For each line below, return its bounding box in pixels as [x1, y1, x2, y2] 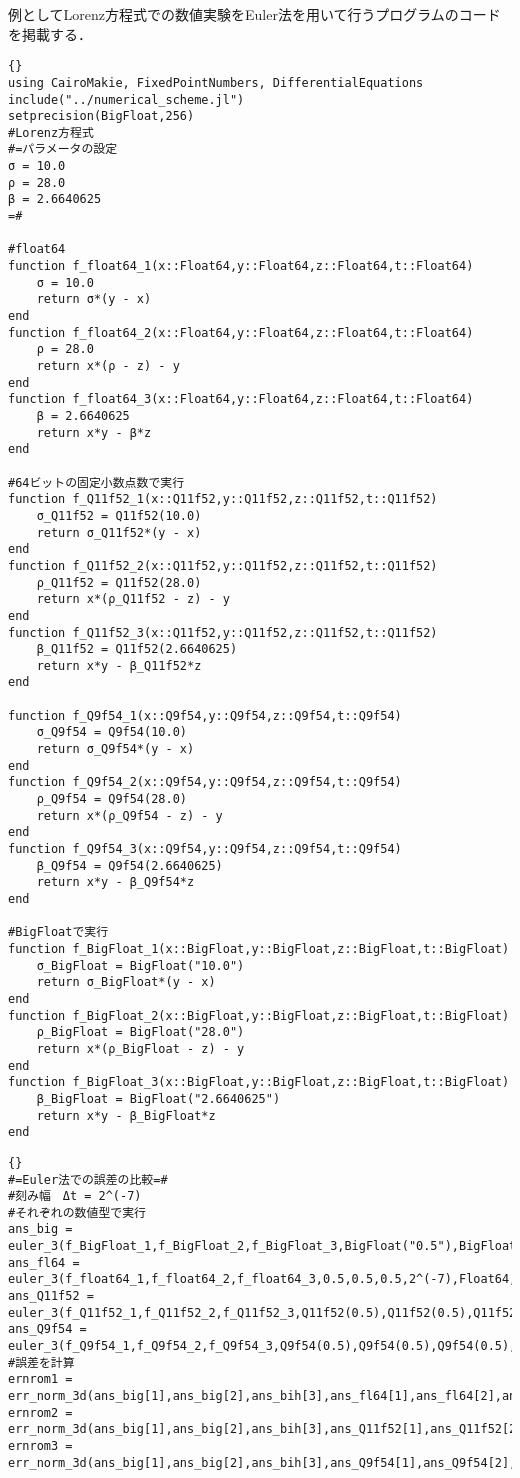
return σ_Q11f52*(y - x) [36, 525, 202, 540]
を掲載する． [8, 23, 92, 44]
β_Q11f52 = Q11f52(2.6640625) [36, 642, 238, 657]
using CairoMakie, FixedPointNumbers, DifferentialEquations [8, 75, 424, 90]
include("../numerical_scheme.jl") [8, 92, 245, 107]
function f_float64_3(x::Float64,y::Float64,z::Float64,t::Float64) [8, 392, 474, 407]
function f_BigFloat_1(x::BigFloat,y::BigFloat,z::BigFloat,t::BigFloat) [8, 941, 510, 956]
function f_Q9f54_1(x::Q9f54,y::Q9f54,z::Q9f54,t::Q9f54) [8, 708, 402, 723]
